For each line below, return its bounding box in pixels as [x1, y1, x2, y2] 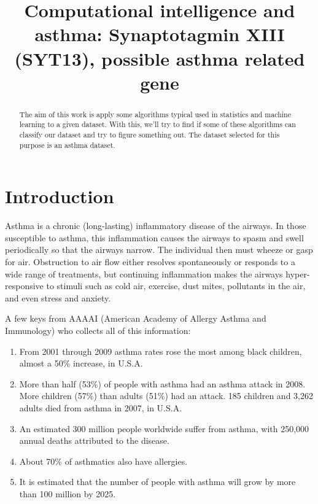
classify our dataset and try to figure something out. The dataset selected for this [19, 130, 280, 140]
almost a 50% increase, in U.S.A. [19, 357, 143, 370]
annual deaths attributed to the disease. [19, 434, 169, 447]
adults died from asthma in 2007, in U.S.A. [19, 401, 182, 414]
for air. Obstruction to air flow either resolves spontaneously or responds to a [5, 255, 295, 268]
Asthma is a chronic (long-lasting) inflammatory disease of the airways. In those [5, 219, 306, 232]
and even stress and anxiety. [5, 291, 111, 304]
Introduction [5, 184, 114, 209]
